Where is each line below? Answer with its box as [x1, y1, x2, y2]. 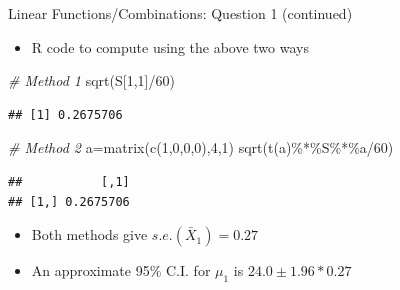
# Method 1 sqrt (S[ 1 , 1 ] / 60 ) [8, 70, 175, 91]
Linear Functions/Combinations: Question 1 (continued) [8, 3, 353, 23]
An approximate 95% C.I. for [31, 260, 211, 281]
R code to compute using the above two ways [31, 36, 309, 57]
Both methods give [31, 224, 148, 245]
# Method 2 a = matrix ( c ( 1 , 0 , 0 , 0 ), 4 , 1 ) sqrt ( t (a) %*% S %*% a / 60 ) [8, 137, 394, 158]
